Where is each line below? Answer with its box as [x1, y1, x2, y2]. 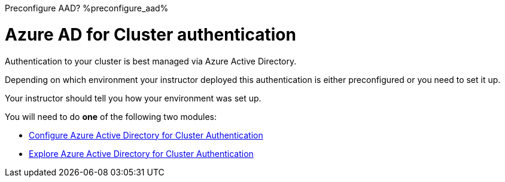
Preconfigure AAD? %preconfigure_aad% [5, 3, 169, 13]
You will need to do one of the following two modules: [5, 111, 217, 122]
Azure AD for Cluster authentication [5, 24, 296, 45]
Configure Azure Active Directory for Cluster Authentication [29, 129, 263, 140]
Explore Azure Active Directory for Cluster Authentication [29, 148, 254, 159]
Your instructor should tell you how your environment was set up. [5, 92, 261, 103]
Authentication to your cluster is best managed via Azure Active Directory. [5, 55, 297, 66]
